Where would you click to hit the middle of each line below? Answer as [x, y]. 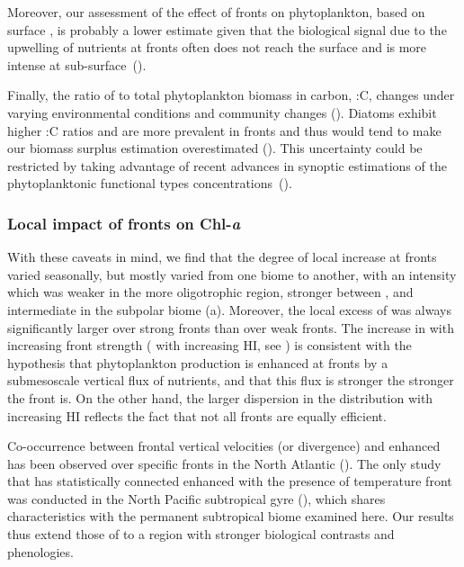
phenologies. [40, 551]
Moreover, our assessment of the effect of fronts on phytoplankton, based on [216, 12]
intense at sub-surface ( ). [77, 64]
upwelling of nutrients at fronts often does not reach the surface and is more [217, 47]
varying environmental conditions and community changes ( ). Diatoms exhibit [222, 112]
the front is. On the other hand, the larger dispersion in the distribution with [220, 397]
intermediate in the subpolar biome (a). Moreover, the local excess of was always [229, 309]
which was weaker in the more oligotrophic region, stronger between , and [210, 292]
